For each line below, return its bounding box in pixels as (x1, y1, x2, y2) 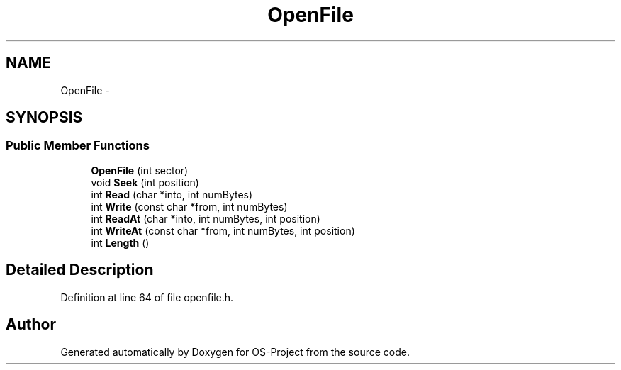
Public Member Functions (6, 138, 150, 153)
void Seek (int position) (91, 176, 199, 189)
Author (6, 315, 56, 334)
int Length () (91, 236, 150, 249)
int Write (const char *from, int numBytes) (91, 200, 288, 213)
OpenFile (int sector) (91, 164, 189, 176)
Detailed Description (6, 261, 154, 279)
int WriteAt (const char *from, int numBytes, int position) (91, 224, 355, 237)
